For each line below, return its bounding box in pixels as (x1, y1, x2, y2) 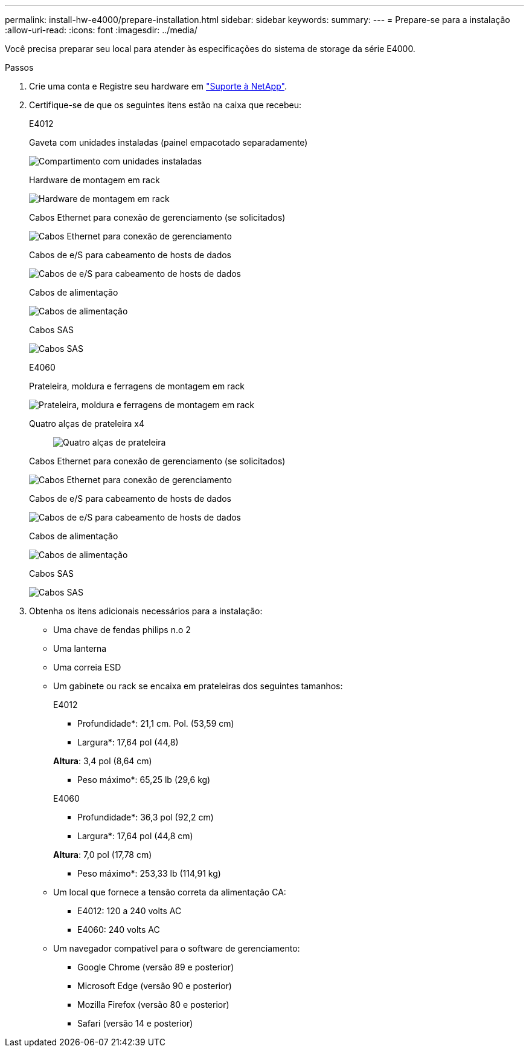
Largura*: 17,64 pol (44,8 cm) (77, 831, 193, 841)
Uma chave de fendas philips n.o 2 (53, 625, 191, 635)
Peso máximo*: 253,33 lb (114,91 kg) (77, 868, 221, 878)
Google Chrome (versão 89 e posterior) (77, 962, 234, 972)
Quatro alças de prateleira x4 (29, 418, 145, 429)
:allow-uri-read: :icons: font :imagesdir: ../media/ (5, 25, 197, 35)
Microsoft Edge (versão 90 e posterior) (77, 981, 232, 991)
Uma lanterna (53, 643, 107, 654)
